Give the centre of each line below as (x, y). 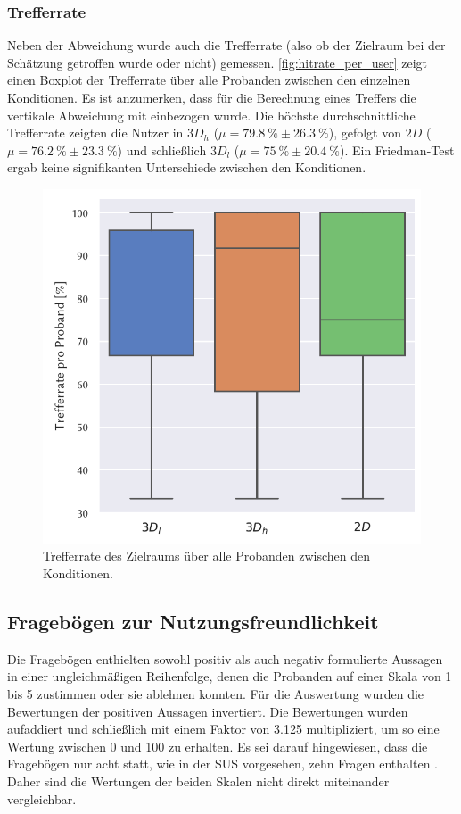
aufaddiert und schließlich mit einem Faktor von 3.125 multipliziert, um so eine (223, 729)
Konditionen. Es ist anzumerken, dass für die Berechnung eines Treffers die (212, 97)
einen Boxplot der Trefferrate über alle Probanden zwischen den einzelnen (209, 80)
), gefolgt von (365, 133)
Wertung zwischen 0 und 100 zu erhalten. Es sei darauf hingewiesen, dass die (218, 746)
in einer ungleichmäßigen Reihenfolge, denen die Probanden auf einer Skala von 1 (230, 676)
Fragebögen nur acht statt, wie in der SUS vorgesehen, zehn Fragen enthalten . (222, 764)
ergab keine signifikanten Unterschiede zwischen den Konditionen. (187, 167)
